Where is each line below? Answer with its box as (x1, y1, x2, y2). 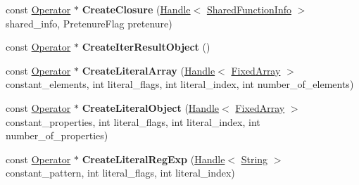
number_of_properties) (6, 128, 108, 143)
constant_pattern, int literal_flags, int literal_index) (6, 165, 235, 180)
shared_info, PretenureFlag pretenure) (6, 15, 172, 30)
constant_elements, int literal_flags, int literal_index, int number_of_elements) (6, 77, 354, 91)
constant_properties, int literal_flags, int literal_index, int (6, 114, 260, 129)
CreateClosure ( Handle (82, 2, 191, 16)
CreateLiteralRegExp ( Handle (82, 151, 225, 166)
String (241, 151, 268, 166)
